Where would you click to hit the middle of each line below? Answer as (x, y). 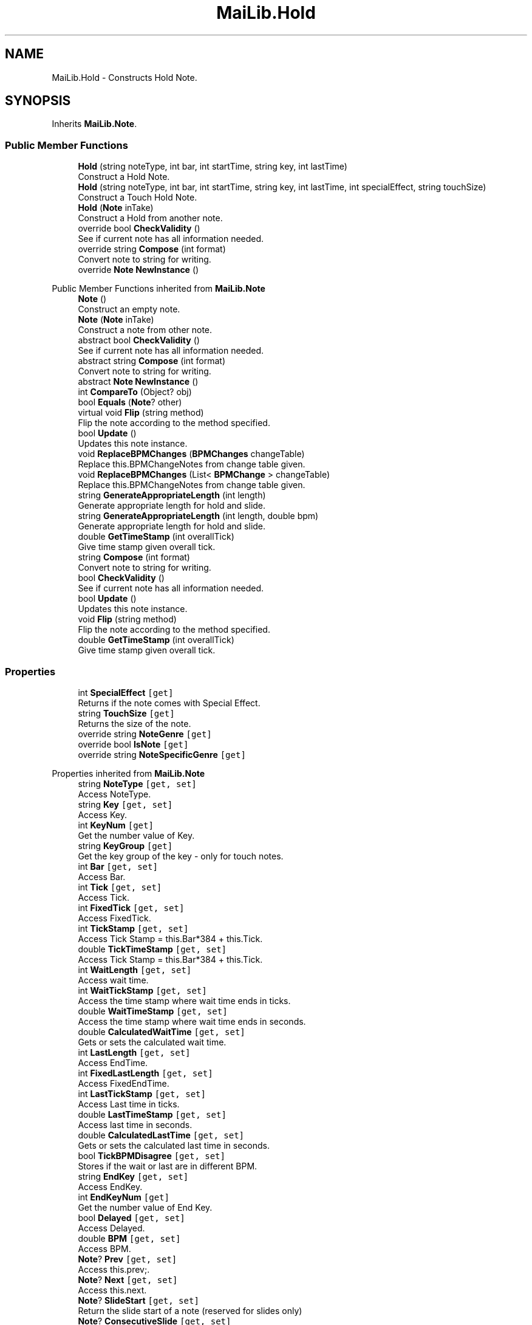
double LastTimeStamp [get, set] (152, 1114)
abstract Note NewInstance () (138, 382)
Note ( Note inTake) (116, 320)
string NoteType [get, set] (137, 783)
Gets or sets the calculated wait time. (152, 1042)
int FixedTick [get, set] (131, 907)
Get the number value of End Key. (145, 1207)
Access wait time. (113, 980)
